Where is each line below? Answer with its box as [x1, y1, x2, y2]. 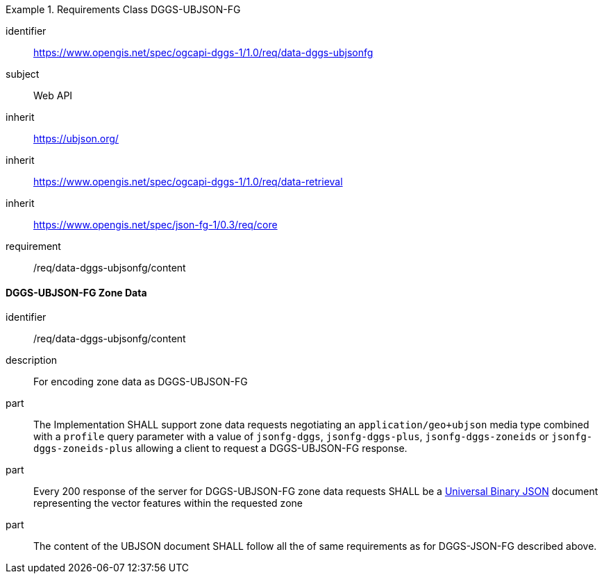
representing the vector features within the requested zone [33, 497, 303, 510]
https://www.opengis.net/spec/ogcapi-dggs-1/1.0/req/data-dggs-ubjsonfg [33, 47, 374, 58]
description [6, 354, 58, 367]
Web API [33, 90, 73, 101]
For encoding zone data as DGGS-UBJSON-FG [33, 376, 248, 388]
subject [6, 68, 40, 80]
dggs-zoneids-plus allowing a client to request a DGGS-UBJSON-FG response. [33, 442, 408, 455]
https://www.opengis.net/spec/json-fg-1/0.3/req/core [33, 219, 278, 230]
